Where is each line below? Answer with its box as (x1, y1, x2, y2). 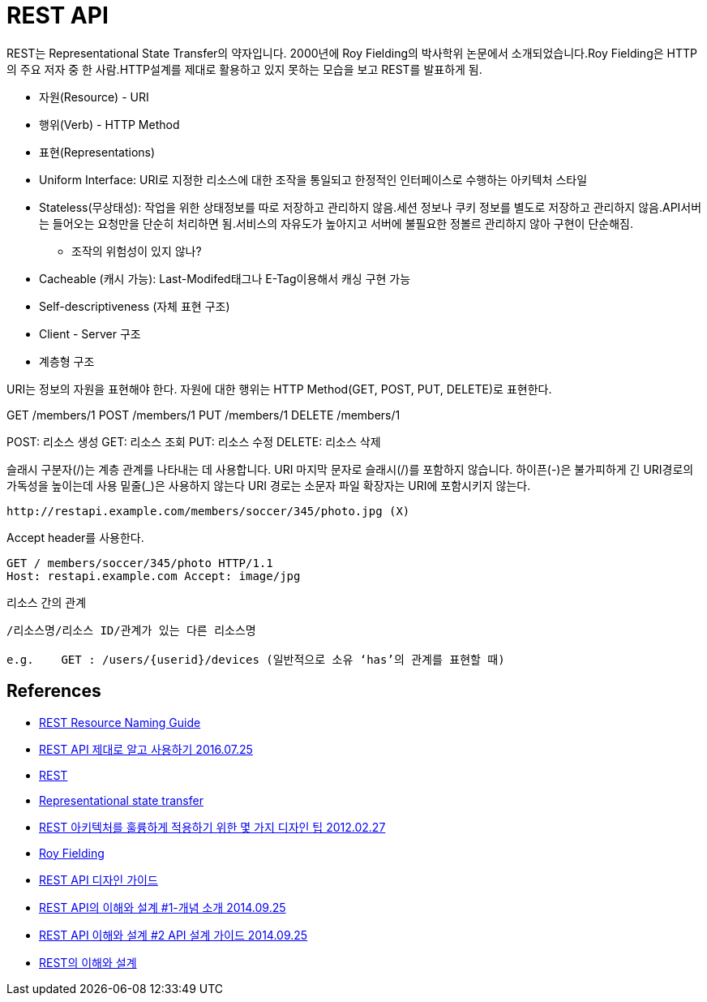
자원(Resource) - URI (39, 89, 149, 104)
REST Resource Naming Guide (39, 715, 201, 729)
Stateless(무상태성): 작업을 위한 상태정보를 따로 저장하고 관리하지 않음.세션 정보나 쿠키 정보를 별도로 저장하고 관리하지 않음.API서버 (39, 200, 702, 214)
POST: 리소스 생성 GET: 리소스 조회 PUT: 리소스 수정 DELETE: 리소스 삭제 (6, 434, 381, 449)
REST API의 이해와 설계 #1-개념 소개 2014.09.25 (39, 900, 286, 914)
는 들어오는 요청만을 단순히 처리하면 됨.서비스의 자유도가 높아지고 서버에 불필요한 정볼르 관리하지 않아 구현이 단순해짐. (39, 216, 633, 230)
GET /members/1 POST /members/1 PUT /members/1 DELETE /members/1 (6, 407, 401, 422)
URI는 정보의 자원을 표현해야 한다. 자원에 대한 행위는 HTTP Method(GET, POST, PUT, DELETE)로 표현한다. (6, 381, 552, 396)
